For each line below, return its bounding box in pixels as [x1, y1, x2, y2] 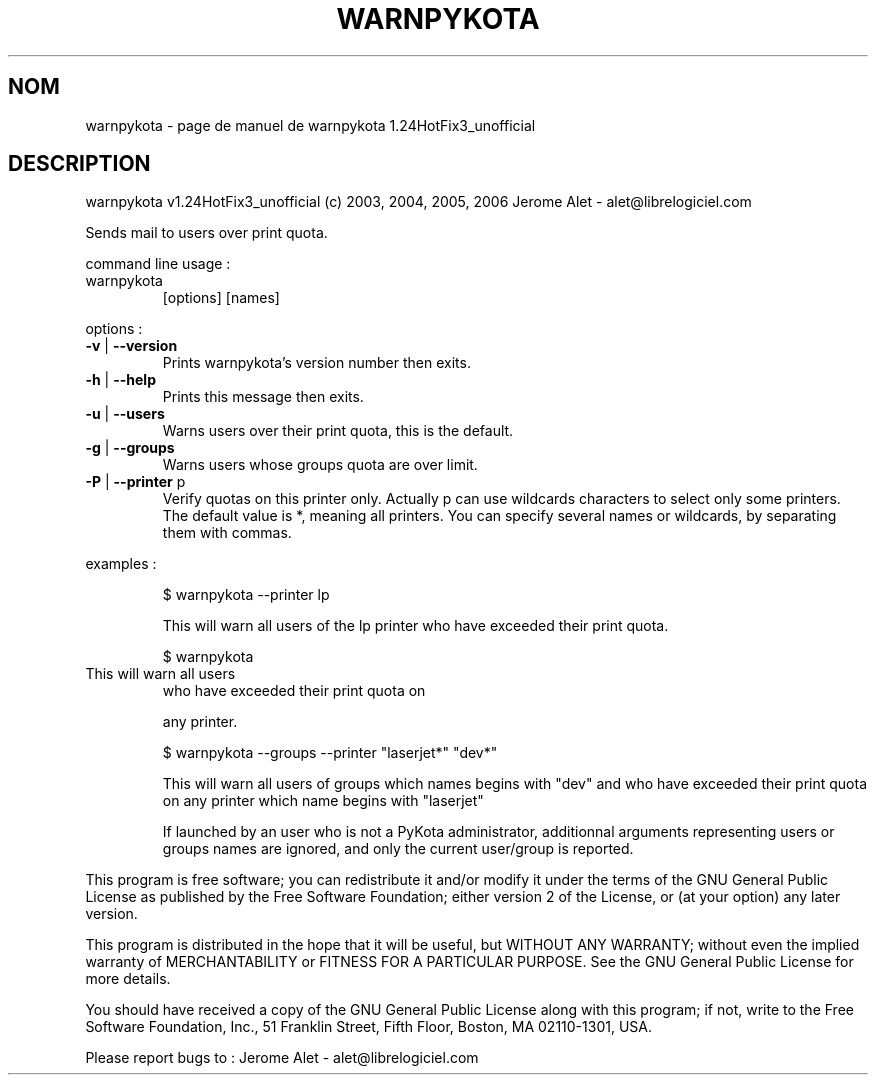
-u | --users [85, 405, 165, 423]
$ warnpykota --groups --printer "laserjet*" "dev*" [162, 744, 498, 762]
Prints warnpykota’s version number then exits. [162, 354, 471, 372]
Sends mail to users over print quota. [85, 224, 328, 242]
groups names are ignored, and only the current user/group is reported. [162, 840, 634, 858]
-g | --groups [85, 439, 175, 457]
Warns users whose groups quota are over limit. [162, 456, 478, 474]
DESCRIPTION [8, 151, 151, 177]
